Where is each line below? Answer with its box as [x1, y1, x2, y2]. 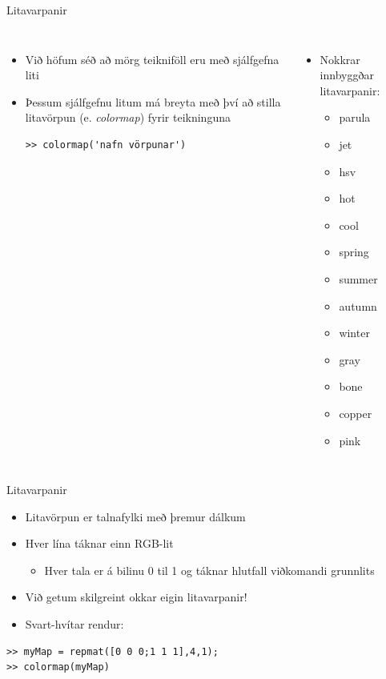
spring [339, 243, 369, 260]
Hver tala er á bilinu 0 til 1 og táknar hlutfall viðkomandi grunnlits [44, 561, 375, 578]
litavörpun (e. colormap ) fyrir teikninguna [25, 109, 231, 126]
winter [339, 324, 370, 341]
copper [339, 404, 372, 421]
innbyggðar [320, 66, 374, 83]
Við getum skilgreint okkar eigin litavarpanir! [25, 589, 247, 605]
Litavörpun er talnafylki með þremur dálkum [25, 508, 246, 524]
